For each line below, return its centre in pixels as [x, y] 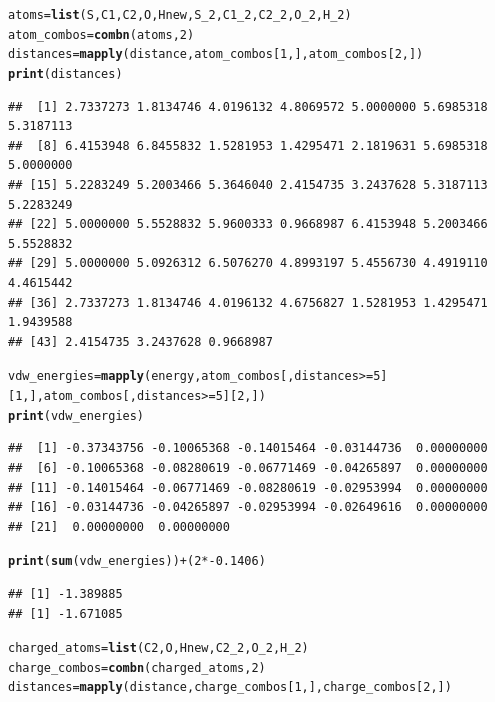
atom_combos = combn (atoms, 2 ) [101, 34]
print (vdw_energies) [76, 415]
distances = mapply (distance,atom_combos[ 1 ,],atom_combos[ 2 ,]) [216, 54]
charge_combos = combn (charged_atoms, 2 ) [137, 667]
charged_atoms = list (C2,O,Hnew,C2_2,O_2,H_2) [158, 648]
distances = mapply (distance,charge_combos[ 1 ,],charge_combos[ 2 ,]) [230, 687]
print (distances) [65, 73]
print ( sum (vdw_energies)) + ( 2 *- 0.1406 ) [137, 561]
